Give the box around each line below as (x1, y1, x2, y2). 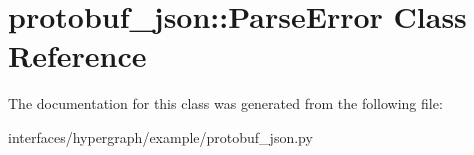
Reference (8, 35, 147, 76)
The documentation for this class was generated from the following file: (8, 93, 443, 114)
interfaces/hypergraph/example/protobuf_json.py (8, 126, 313, 147)
